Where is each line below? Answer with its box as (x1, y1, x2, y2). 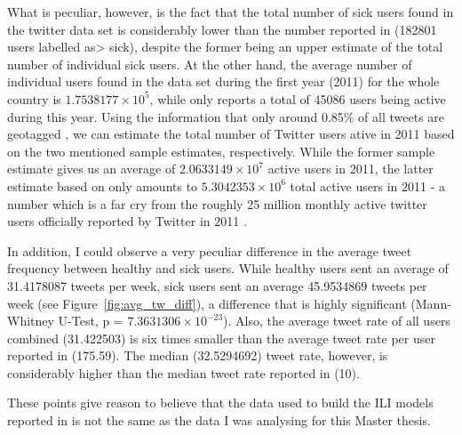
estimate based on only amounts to (7, 176, 198, 195)
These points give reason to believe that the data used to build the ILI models (7, 393, 434, 412)
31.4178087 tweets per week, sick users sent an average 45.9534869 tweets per (7, 276, 427, 294)
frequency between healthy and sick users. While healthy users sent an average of (7, 259, 449, 278)
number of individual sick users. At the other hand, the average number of (7, 54, 412, 73)
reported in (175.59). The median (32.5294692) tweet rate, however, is (7, 346, 388, 365)
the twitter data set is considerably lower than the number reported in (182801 (7, 20, 437, 38)
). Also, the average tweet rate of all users (223, 311, 450, 330)
